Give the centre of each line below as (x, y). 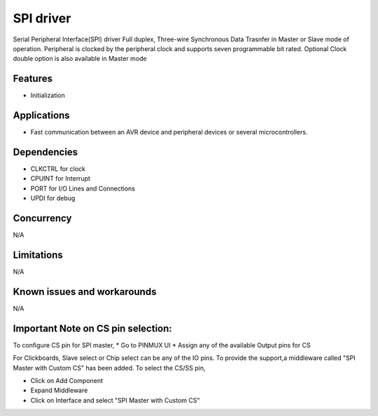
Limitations (38, 255)
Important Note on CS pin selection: (93, 328)
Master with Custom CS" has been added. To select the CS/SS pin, (109, 368)
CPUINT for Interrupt (61, 179)
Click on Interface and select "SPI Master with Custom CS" (115, 400)
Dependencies (45, 152)
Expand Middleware (59, 390)
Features (33, 79)
